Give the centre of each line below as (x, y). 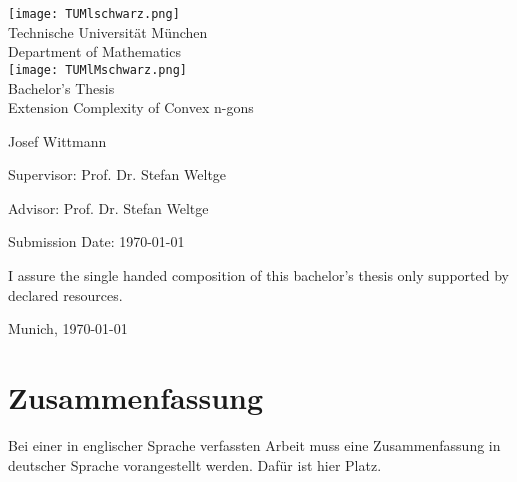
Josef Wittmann (57, 140)
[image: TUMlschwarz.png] (94, 14)
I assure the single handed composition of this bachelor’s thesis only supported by (258, 275)
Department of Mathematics (94, 51)
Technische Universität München (108, 31)
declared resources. (65, 294)
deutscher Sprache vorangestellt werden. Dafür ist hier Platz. (195, 464)
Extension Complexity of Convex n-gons (131, 107)
